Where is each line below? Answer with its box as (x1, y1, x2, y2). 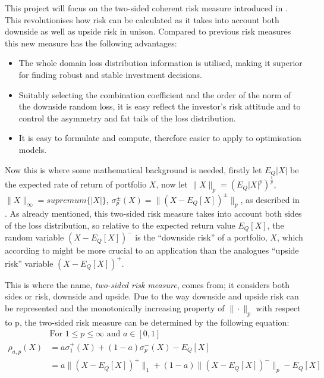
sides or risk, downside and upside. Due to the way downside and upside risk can (5, 290, 299, 302)
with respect (256, 301, 301, 314)
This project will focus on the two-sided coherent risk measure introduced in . (5, 2, 288, 14)
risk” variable (5, 257, 54, 269)
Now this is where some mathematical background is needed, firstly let (5, 163, 262, 176)
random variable (5, 231, 64, 243)
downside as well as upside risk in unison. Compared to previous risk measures (5, 25, 291, 38)
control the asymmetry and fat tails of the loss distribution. (18, 111, 236, 124)
